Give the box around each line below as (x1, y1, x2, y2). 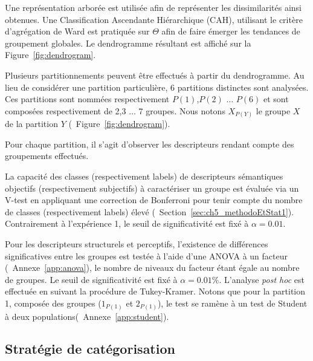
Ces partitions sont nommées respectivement (5, 93, 170, 105)
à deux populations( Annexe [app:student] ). (5, 310, 169, 322)
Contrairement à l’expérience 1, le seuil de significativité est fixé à (5, 217, 249, 230)
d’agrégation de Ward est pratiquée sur (5, 25, 150, 37)
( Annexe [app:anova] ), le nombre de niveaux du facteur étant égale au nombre (5, 261, 300, 274)
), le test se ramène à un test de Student (157, 296, 308, 309)
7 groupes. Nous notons (138, 104, 225, 117)
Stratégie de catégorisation (5, 339, 175, 358)
